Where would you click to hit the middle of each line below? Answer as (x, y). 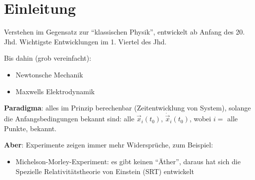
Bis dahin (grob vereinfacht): (48, 58)
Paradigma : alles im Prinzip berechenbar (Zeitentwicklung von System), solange (127, 108)
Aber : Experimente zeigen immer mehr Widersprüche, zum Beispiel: (109, 145)
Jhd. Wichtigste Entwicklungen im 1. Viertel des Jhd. (85, 41)
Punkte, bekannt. (30, 128)
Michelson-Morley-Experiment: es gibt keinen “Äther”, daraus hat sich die (128, 161)
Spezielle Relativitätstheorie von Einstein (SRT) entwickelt (105, 171)
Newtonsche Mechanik (49, 74)
